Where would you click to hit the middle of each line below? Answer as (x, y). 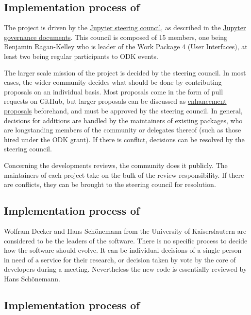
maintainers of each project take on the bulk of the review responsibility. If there (124, 175)
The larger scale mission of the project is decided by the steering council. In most (125, 72)
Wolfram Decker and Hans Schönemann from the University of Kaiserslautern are (125, 231)
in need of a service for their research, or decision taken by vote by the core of (120, 259)
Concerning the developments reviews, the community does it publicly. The (116, 165)
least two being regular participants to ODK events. (81, 56)
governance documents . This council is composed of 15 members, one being (116, 37)
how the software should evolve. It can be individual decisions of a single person (123, 250)
